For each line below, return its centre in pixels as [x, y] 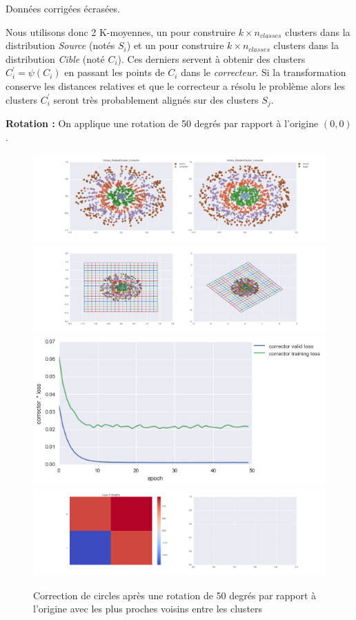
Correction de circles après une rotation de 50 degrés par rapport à [175, 595]
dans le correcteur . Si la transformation [264, 72]
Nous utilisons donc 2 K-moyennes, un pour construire [121, 31]
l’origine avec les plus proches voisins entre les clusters [148, 609]
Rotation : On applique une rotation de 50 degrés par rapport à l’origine [162, 123]
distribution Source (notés [60, 45]
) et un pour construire [175, 45]
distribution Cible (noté [55, 58]
